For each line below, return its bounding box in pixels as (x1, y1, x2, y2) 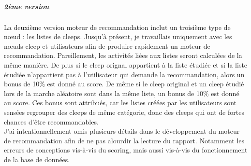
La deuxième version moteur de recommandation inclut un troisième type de (4, 22, 231, 32)
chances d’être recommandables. (4, 116, 99, 126)
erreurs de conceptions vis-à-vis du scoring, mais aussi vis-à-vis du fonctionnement (4, 145, 248, 155)
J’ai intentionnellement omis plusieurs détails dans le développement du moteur (4, 126, 240, 136)
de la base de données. (4, 154, 70, 164)
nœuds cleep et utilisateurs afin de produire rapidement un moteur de (4, 41, 210, 51)
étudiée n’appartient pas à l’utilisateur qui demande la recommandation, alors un (4, 69, 245, 79)
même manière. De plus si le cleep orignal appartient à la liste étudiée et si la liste (4, 59, 248, 69)
